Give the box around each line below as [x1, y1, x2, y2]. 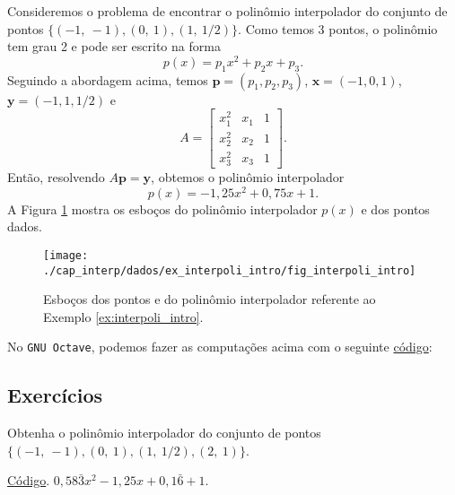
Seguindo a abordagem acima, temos [7, 70, 208, 89]
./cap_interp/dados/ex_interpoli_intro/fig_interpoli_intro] [43, 264, 416, 277]
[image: [43, 248, 89, 262]
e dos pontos [361, 199, 430, 218]
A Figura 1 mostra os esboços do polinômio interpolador [7, 199, 318, 218]
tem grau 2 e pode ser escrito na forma [7, 37, 221, 56]
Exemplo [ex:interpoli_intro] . [43, 307, 204, 326]
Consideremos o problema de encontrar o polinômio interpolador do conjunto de [7, 2, 448, 20]
